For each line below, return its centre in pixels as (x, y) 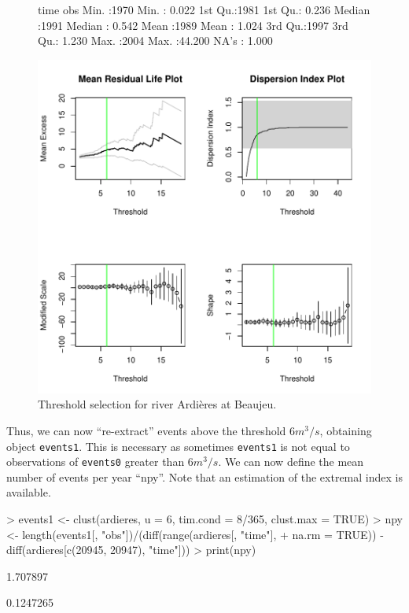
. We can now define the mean (291, 462)
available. (29, 492)
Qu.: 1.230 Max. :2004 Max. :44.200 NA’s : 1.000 (155, 41)
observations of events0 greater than (96, 462)
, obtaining (346, 430)
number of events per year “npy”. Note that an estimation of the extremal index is (204, 476)
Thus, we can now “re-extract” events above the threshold (146, 430)
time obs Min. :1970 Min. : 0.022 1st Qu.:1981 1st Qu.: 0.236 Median (204, 9)
